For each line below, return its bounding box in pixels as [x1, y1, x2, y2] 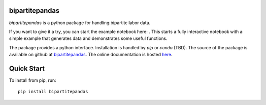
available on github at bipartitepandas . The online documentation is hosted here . [9, 52, 172, 58]
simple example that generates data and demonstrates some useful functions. [9, 35, 167, 41]
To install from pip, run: [9, 77, 56, 83]
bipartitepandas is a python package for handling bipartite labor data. [9, 20, 151, 26]
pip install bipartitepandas [18, 89, 88, 95]
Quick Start [9, 64, 45, 72]
